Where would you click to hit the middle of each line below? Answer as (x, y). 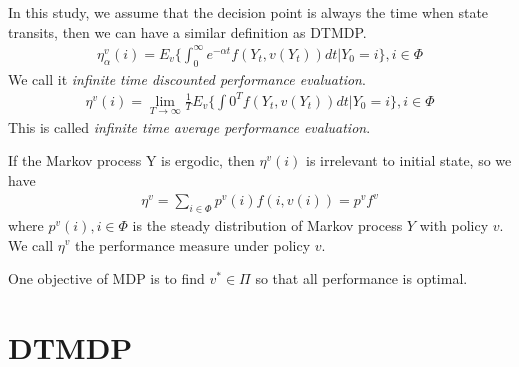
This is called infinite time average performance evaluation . (189, 126)
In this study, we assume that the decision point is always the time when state (248, 12)
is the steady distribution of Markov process (267, 224)
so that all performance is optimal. (361, 278)
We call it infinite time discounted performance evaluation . (187, 78)
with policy (454, 224)
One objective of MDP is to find (106, 278)
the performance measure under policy (192, 244)
